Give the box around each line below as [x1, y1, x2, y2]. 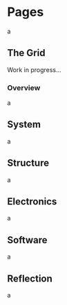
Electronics [7, 195, 57, 208]
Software [7, 234, 48, 246]
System [7, 119, 41, 130]
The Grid [7, 47, 46, 59]
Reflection [7, 272, 53, 284]
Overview [7, 82, 41, 92]
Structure [7, 157, 50, 169]
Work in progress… [7, 65, 61, 73]
